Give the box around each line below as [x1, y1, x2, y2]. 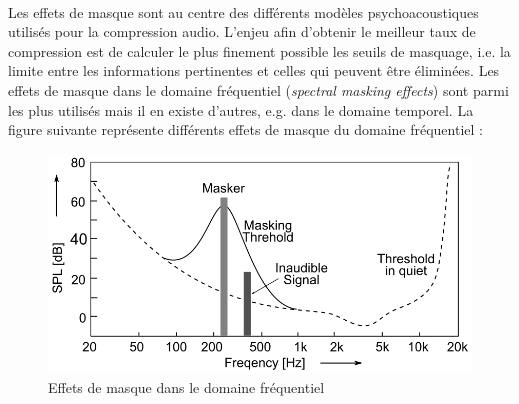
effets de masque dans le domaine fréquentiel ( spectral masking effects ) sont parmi [8, 79, 509, 100]
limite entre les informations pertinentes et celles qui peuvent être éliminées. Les [8, 60, 500, 81]
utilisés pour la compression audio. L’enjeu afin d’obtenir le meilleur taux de [8, 21, 476, 42]
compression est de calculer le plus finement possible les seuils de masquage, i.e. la [8, 40, 511, 61]
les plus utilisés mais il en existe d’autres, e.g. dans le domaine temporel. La [8, 99, 474, 120]
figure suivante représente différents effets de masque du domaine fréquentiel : [8, 119, 483, 140]
